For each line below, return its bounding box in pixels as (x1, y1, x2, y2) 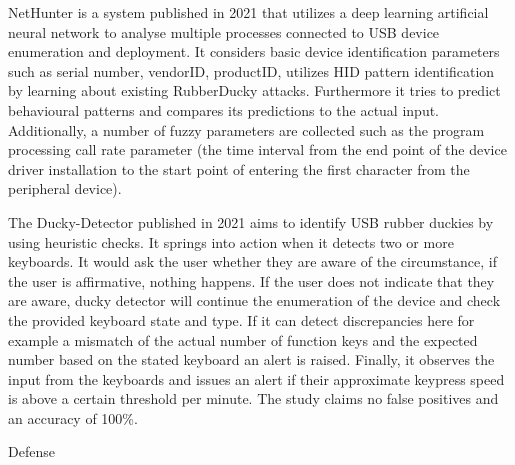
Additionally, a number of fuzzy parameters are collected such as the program (8, 119, 485, 140)
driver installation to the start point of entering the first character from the (8, 158, 470, 179)
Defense (8, 441, 55, 462)
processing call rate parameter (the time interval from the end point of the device (8, 139, 507, 160)
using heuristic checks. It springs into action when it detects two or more (8, 231, 454, 252)
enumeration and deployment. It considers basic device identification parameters (8, 41, 500, 62)
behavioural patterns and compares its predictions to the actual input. (8, 99, 440, 120)
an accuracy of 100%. (8, 407, 138, 428)
